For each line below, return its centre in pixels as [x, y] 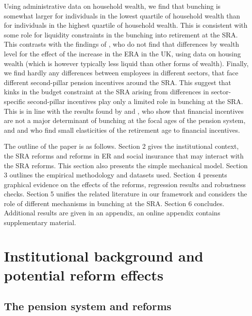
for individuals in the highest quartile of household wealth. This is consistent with [126, 25]
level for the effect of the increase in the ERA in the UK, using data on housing [122, 53]
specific [15, 101]
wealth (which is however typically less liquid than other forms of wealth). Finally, [126, 63]
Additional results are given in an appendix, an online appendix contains [112, 213]
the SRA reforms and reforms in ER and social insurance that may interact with [124, 155]
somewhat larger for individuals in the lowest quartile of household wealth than [122, 15]
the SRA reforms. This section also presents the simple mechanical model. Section [126, 165]
